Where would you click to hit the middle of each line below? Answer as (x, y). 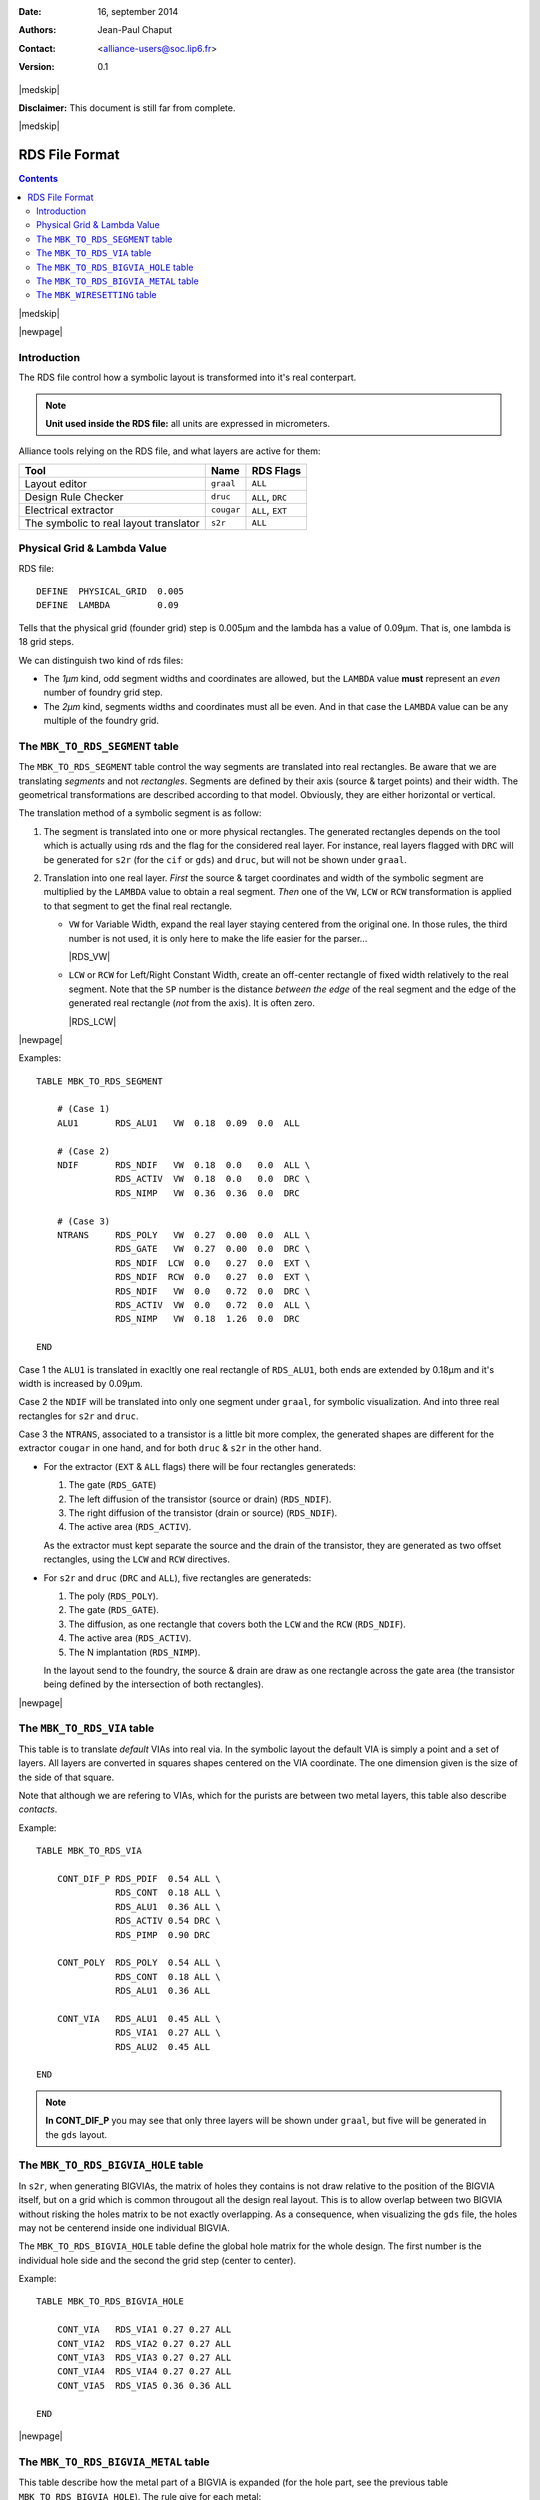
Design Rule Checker (74, 497)
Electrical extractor (69, 510)
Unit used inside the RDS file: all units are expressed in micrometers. (187, 424)
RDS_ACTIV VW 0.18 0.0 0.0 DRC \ (213, 1179)
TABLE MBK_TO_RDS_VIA (89, 1851)
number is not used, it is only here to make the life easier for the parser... (218, 938)
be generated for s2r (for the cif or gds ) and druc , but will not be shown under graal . (225, 859)
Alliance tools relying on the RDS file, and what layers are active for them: (169, 451)
